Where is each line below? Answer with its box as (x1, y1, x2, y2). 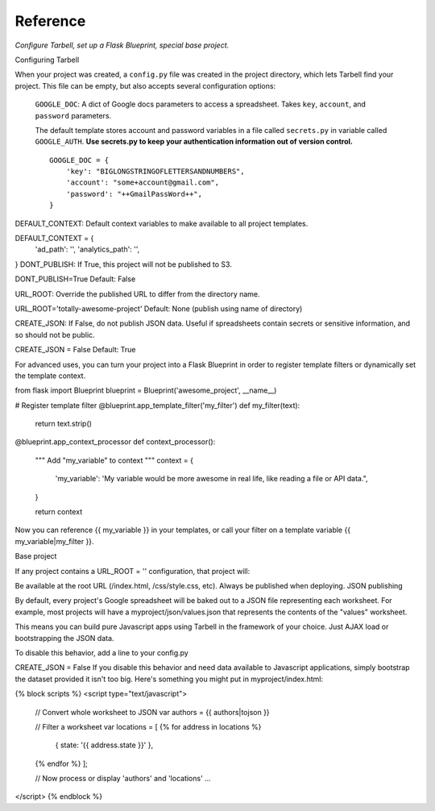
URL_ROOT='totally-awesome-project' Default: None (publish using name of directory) (14, 303, 303, 314)
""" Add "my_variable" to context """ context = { (35, 455, 193, 465)
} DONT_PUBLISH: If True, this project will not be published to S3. (14, 259, 233, 269)
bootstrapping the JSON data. (14, 633, 114, 643)
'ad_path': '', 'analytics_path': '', (35, 244, 140, 254)
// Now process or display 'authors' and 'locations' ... (35, 774, 211, 784)
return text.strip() (35, 419, 93, 429)
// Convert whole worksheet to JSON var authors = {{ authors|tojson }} (35, 707, 270, 717)
